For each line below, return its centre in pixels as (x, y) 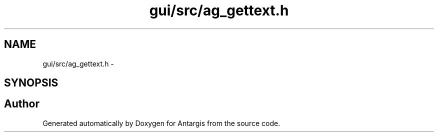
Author (22, 104)
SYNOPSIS (31, 83)
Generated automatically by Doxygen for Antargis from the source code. (161, 123)
